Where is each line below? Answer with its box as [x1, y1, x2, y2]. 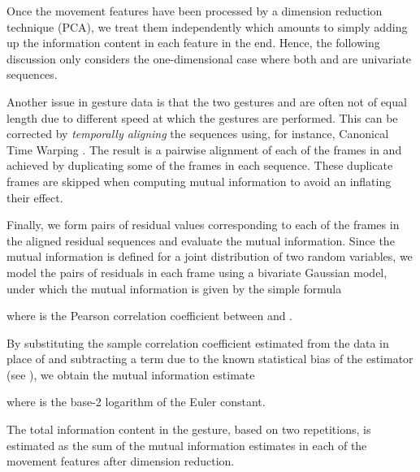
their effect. [6, 188, 63, 206]
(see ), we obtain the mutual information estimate [6, 366, 255, 383]
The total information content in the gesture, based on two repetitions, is [6, 421, 371, 438]
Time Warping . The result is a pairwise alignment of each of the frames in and [6, 141, 402, 158]
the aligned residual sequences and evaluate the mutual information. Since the [6, 232, 395, 249]
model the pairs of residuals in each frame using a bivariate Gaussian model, [6, 263, 388, 280]
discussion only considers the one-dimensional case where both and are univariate [6, 50, 412, 67]
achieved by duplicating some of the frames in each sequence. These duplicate [6, 157, 393, 174]
